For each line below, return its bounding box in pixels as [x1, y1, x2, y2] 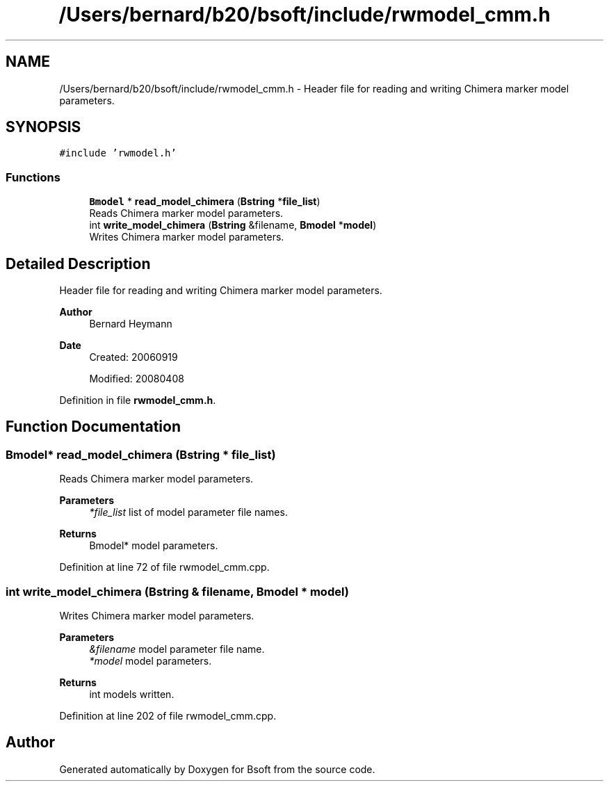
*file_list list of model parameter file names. [89, 506, 288, 519]
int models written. [89, 688, 174, 700]
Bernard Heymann [89, 318, 172, 330]
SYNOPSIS [6, 118, 81, 136]
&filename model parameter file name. [89, 643, 265, 655]
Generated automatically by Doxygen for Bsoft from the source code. [59, 763, 375, 775]
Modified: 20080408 [89, 373, 184, 385]
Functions [6, 170, 60, 184]
